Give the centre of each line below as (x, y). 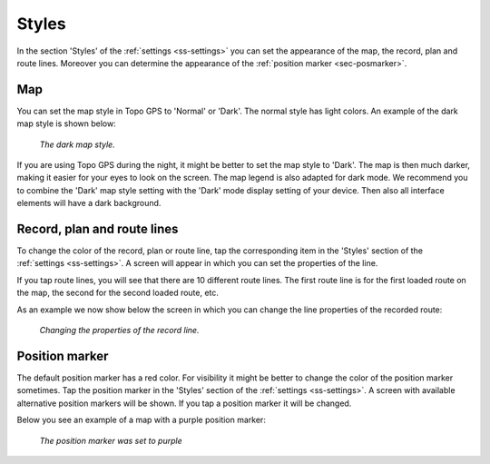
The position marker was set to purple (111, 440)
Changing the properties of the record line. (119, 331)
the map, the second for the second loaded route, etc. (118, 293)
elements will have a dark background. (89, 203)
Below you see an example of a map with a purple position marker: (142, 420)
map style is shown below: (67, 123)
